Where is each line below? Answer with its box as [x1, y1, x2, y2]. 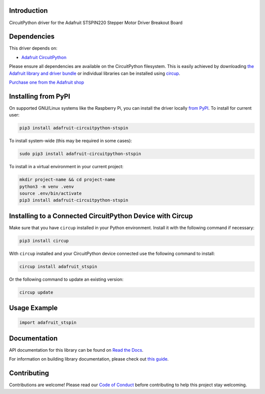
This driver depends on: [9, 45, 57, 51]
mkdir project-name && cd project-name [19, 177, 115, 182]
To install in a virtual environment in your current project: [9, 164, 124, 170]
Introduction [9, 6, 48, 15]
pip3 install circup [19, 238, 69, 243]
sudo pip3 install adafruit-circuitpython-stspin [19, 151, 141, 157]
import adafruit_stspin [19, 320, 77, 326]
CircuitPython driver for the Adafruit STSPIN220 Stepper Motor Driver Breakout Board [9, 20, 183, 26]
